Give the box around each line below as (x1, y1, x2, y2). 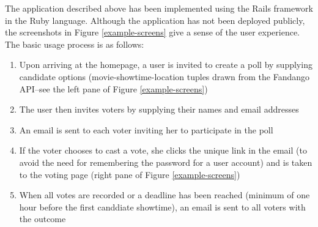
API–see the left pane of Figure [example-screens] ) (19, 82, 208, 95)
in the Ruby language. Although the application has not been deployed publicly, (5, 13, 305, 26)
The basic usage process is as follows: (5, 37, 144, 50)
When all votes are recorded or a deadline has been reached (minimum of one (19, 188, 310, 201)
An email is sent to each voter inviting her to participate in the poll (19, 123, 273, 136)
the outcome (19, 212, 66, 225)
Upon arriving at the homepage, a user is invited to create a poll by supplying (19, 58, 312, 71)
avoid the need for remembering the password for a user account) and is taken (19, 155, 312, 168)
